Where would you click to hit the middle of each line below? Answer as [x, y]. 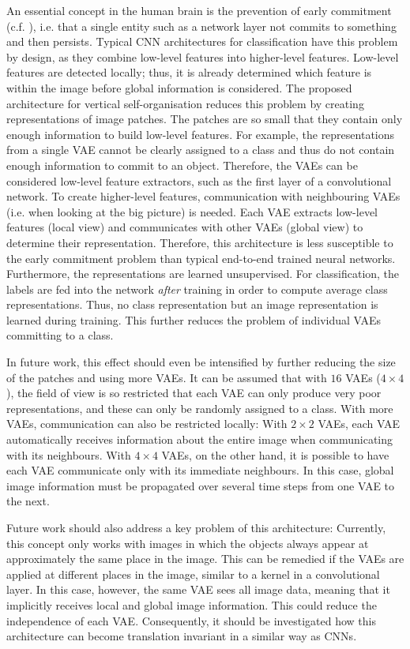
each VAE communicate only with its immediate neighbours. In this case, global [200, 470]
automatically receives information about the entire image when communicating [200, 439]
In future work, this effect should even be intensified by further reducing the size [201, 362]
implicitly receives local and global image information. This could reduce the [192, 604]
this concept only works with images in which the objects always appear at [188, 543]
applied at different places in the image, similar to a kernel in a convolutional [193, 574]
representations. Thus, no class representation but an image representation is [192, 304]
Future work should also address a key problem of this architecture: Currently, [196, 527]
